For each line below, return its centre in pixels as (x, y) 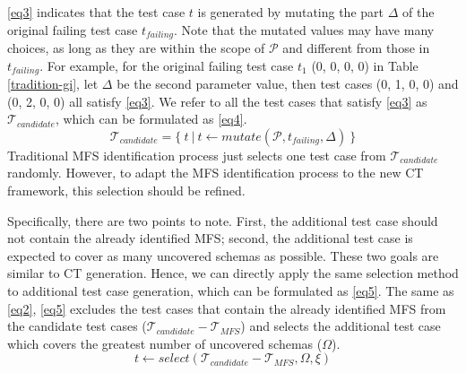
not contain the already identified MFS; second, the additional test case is (210, 238)
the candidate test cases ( (77, 326)
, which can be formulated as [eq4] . (151, 119)
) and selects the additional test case (341, 326)
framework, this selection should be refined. (126, 191)
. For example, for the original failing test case (167, 65)
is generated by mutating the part (290, 12)
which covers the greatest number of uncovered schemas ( (165, 343)
